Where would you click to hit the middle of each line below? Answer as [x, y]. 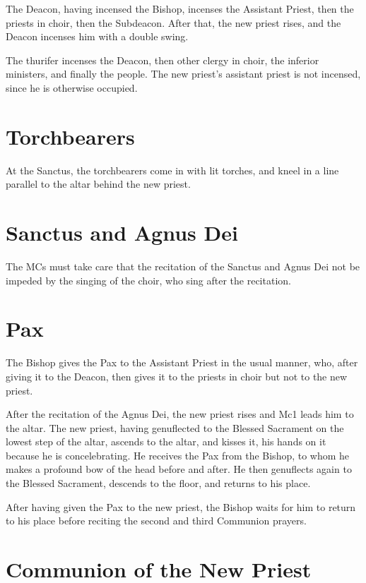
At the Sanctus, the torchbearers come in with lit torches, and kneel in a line [172, 170]
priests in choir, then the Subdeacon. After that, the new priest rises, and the [173, 22]
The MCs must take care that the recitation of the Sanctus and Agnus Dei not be [183, 266]
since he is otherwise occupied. [72, 87]
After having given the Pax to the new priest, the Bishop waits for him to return [181, 506]
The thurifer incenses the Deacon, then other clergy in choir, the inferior [163, 60]
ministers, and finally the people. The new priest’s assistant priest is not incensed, [183, 74]
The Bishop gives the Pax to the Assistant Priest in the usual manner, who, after [182, 362]
